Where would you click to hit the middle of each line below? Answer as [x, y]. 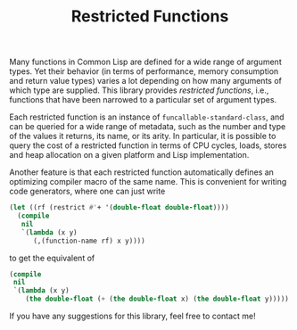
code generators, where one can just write [87, 191]
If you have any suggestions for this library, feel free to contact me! [132, 316]
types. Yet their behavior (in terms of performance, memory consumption [144, 71]
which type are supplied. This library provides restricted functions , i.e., [139, 90]
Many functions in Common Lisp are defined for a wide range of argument [146, 62]
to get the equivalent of [52, 258]
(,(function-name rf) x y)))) [89, 241]
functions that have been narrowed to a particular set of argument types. [143, 100]
